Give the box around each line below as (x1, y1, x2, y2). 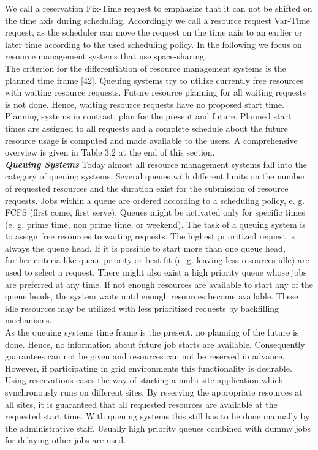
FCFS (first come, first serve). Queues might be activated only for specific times (5, 206, 305, 219)
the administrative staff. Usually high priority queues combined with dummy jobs (5, 421, 311, 434)
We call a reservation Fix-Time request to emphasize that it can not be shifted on (5, 2, 312, 14)
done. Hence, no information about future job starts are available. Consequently (5, 337, 305, 350)
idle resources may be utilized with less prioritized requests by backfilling (5, 301, 279, 314)
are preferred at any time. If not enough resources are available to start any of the (5, 277, 313, 290)
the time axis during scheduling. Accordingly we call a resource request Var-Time (5, 13, 310, 26)
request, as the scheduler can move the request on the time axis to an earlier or (5, 26, 303, 39)
